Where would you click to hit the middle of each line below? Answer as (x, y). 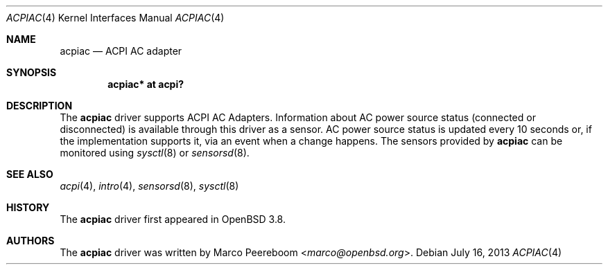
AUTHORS (31, 241)
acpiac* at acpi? (146, 84)
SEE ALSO (30, 174)
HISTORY (28, 207)
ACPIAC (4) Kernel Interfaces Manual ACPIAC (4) (115, 18)
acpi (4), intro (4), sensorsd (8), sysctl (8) (149, 186)
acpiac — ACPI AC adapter (121, 51)
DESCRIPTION (40, 106)
